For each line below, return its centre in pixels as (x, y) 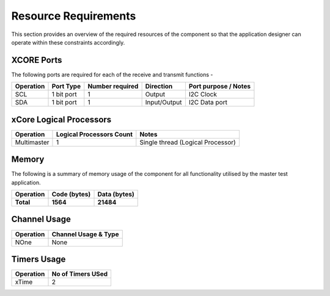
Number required (113, 87)
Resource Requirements (74, 16)
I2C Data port (208, 103)
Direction (159, 87)
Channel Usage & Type (85, 234)
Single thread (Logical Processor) (188, 142)
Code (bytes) (71, 194)
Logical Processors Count (94, 134)
